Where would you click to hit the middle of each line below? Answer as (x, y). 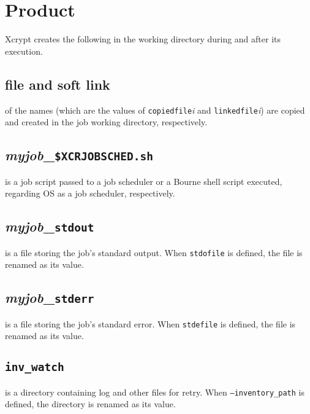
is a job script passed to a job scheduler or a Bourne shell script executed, (144, 181)
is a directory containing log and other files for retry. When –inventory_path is (155, 392)
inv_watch (35, 367)
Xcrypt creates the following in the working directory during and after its (143, 39)
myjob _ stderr (50, 298)
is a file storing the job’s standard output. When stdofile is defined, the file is (154, 252)
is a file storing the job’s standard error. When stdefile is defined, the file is (150, 323)
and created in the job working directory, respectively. (106, 122)
